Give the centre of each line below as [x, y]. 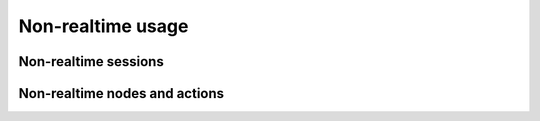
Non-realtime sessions [91, 61]
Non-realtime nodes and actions [121, 93]
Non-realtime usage [103, 26]
